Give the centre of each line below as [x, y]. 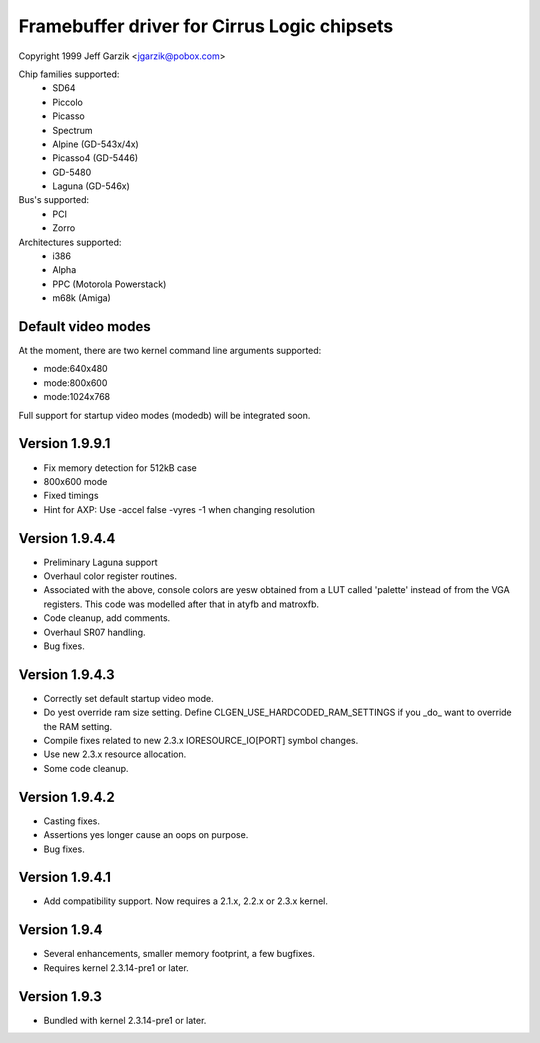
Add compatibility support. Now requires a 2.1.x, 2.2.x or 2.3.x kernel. [186, 901]
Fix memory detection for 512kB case [120, 467]
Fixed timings [71, 496]
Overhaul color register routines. [110, 576]
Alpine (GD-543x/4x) [95, 144]
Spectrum [73, 130]
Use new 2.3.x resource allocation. [115, 754]
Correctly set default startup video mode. [128, 698]
